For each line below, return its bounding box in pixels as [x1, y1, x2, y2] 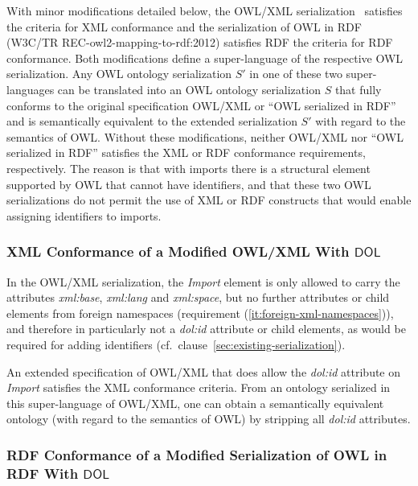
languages [6, 80, 55, 97]
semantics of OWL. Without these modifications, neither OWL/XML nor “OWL [6, 128, 404, 145]
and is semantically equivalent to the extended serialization [6, 113, 297, 130]
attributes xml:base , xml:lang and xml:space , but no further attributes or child [6, 289, 390, 306]
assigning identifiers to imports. [6, 207, 162, 224]
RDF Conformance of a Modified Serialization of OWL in [6, 444, 387, 464]
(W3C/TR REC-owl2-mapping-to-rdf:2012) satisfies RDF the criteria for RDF [6, 34, 393, 51]
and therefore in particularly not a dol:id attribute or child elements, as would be [6, 320, 406, 337]
